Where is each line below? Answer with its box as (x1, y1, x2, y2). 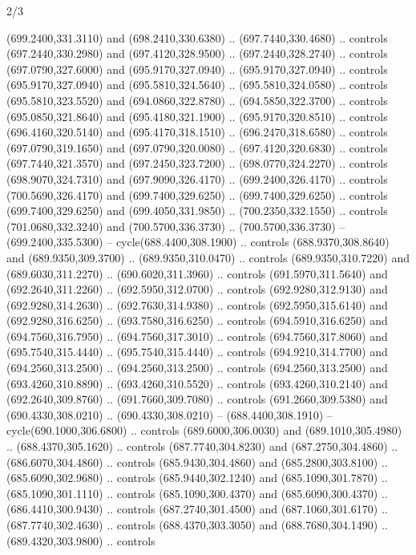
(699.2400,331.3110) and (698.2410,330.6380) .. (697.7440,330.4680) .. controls (6, 29, 388, 46)
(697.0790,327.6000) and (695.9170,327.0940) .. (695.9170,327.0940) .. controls (6, 60, 388, 77)
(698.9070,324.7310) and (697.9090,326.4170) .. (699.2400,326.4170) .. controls (6, 170, 388, 187)
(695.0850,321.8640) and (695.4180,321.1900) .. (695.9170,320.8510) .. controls (6, 107, 388, 124)
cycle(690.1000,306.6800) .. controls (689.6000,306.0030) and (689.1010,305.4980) (6, 422, 402, 439)
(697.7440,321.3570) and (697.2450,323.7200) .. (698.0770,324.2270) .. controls (6, 155, 388, 172)
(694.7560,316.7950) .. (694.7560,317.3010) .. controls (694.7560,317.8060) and (6, 327, 388, 344)
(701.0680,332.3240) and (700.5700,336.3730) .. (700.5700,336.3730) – (6, 217, 345, 234)
